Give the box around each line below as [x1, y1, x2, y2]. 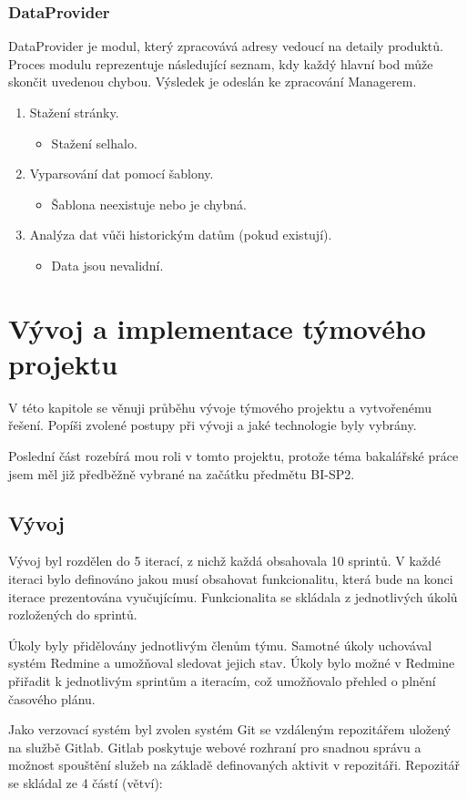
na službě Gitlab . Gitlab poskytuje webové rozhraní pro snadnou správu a [8, 737, 421, 756]
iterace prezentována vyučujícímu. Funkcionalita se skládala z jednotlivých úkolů [8, 587, 458, 606]
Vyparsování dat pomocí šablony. [29, 164, 214, 183]
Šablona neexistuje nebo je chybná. [51, 194, 247, 213]
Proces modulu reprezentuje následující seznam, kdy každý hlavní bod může [8, 54, 433, 73]
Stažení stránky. [29, 103, 119, 121]
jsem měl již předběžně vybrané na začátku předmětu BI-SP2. [8, 464, 355, 483]
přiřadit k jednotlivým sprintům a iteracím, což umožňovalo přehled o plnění [8, 671, 436, 691]
